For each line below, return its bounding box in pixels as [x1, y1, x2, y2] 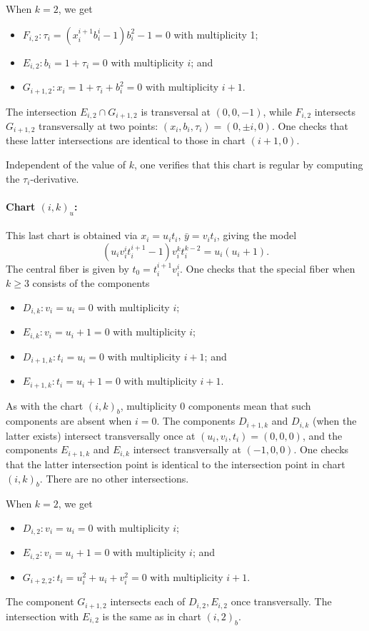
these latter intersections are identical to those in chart [6, 133, 246, 148]
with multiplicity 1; [173, 26, 258, 41]
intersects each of [110, 594, 186, 609]
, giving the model [216, 228, 297, 243]
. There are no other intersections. [39, 470, 189, 485]
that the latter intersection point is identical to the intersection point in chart [6, 456, 345, 471]
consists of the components [32, 276, 150, 291]
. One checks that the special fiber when [180, 261, 355, 276]
